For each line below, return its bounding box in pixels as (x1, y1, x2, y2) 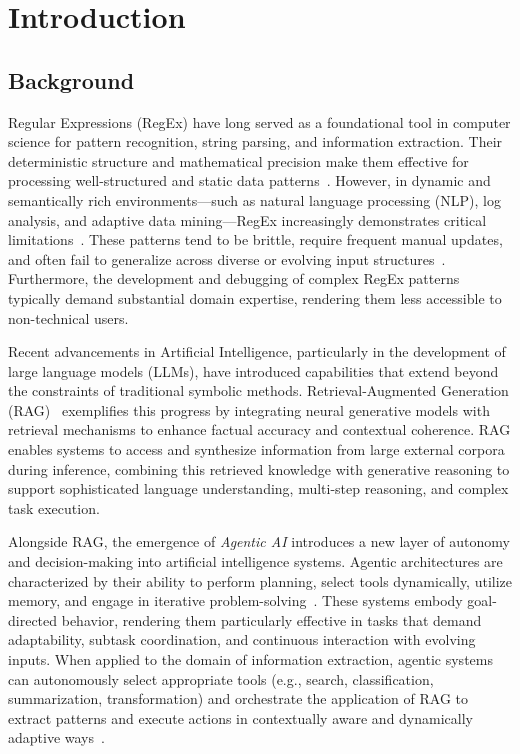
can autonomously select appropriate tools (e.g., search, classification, (8, 668, 434, 689)
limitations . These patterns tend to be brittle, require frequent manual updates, (8, 229, 503, 250)
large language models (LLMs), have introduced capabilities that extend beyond (8, 360, 499, 381)
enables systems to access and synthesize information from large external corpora (8, 439, 505, 460)
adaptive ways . (8, 727, 105, 748)
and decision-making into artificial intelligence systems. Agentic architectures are (8, 551, 503, 572)
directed (8, 609, 58, 630)
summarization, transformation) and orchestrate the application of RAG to (8, 688, 469, 709)
